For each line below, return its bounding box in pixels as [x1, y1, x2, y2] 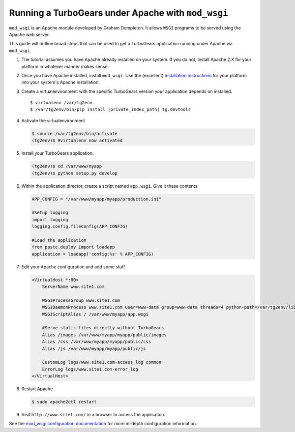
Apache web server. [9, 31, 50, 37]
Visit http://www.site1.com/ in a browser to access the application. [21, 412, 166, 418]
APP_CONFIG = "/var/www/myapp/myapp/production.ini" [31, 196, 162, 202]
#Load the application [31, 237, 87, 243]
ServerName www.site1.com [42, 284, 105, 289]
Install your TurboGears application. [21, 150, 94, 156]
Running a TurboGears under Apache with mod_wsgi [9, 7, 228, 18]
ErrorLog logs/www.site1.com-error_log [42, 366, 139, 372]
